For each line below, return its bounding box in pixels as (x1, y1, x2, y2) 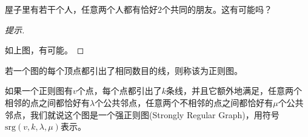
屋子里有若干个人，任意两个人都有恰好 (5, 3, 158, 15)
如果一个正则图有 (5, 84, 73, 97)
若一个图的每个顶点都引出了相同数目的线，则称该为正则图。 (5, 64, 243, 76)
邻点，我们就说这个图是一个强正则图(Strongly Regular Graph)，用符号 (5, 108, 280, 121)
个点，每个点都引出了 (76, 84, 162, 97)
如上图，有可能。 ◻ (5, 44, 84, 56)
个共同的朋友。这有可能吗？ (162, 3, 272, 15)
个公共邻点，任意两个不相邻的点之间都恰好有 (95, 96, 273, 109)
